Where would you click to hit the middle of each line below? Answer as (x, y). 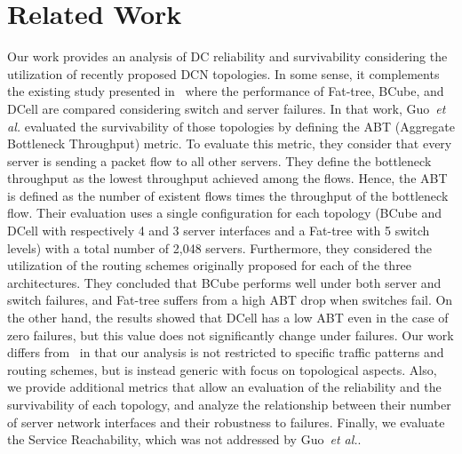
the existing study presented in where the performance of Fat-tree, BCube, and (226, 91)
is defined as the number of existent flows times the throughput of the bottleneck (228, 195)
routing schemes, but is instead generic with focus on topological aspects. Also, (222, 369)
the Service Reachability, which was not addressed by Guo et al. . (184, 439)
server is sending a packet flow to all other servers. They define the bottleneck (219, 160)
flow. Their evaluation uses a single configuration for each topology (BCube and (225, 213)
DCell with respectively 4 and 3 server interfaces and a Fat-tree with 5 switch (219, 231)
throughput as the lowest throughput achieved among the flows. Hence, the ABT (227, 178)
